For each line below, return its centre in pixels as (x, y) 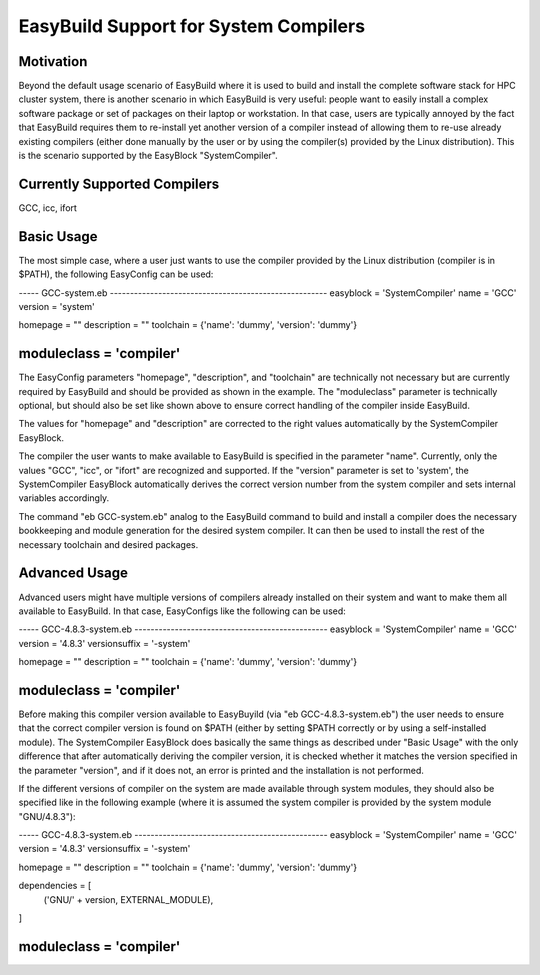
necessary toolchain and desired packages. (108, 544)
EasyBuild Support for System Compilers (191, 26)
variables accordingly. (64, 498)
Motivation (53, 61)
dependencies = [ (55, 886)
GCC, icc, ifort (47, 207)
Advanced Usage (73, 573)
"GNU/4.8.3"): (47, 816)
